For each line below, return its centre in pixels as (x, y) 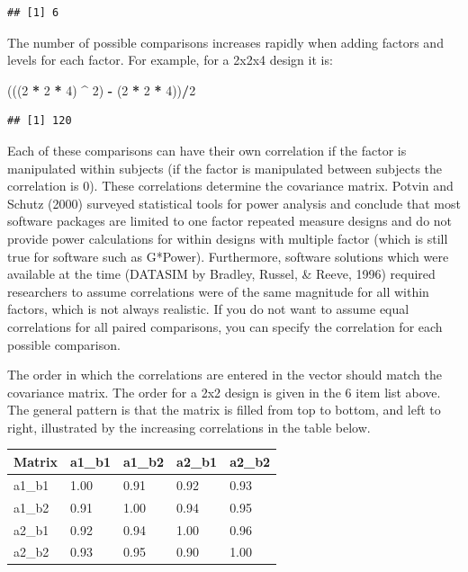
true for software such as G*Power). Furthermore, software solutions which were (228, 256)
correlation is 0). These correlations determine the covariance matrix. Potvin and (230, 186)
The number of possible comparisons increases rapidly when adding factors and (225, 42)
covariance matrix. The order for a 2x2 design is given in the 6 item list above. (224, 392)
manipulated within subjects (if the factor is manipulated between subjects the (225, 168)
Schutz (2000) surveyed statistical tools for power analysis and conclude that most (234, 203)
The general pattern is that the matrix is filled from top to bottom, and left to (224, 410)
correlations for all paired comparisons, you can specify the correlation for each (225, 326)
